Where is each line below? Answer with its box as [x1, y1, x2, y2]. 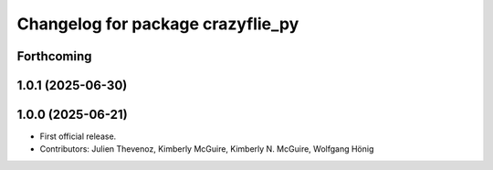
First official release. [39, 131, 117, 142]
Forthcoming [16, 48, 92, 64]
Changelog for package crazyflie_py [16, 14, 299, 34]
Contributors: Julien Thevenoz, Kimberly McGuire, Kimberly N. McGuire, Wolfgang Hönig [39, 143, 374, 154]
